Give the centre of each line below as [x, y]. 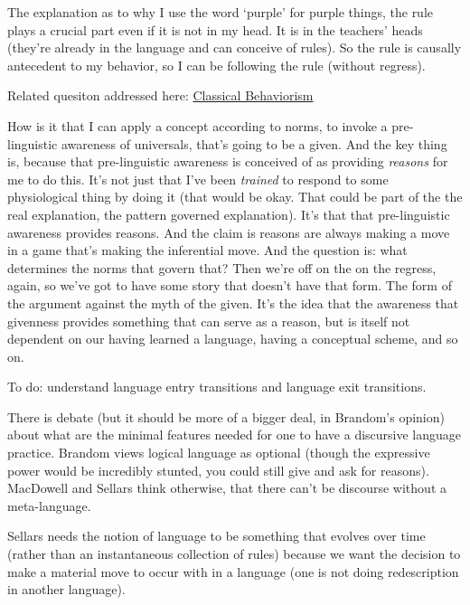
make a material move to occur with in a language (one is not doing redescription [233, 571]
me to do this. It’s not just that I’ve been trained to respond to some [198, 179]
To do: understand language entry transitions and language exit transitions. [217, 387]
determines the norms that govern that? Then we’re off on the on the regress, [222, 267]
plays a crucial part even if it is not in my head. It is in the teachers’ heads [215, 29]
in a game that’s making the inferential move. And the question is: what [207, 250]
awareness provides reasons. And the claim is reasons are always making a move [229, 232]
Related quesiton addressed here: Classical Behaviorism [160, 95]
